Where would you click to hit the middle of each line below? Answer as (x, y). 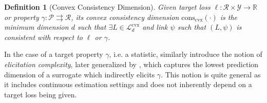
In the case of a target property (54, 54)
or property (22, 17)
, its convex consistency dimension (125, 17)
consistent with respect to (43, 37)
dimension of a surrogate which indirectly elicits (80, 74)
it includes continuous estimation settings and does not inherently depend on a (128, 84)
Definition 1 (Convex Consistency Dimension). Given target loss (107, 7)
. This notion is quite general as (211, 74)
